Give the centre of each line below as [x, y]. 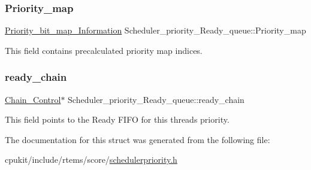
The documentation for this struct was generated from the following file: [138, 139]
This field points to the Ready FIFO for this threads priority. [117, 119]
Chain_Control [33, 99]
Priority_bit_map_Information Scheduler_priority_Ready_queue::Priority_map [155, 30]
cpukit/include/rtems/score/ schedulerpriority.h [91, 160]
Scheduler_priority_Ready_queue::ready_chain [156, 99]
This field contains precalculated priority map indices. [104, 50]
